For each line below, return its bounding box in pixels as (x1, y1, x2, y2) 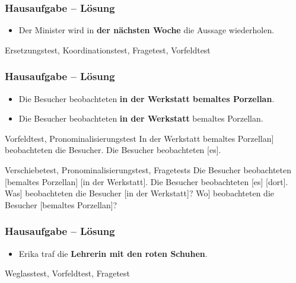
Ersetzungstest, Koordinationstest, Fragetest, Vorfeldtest (5, 43, 211, 56)
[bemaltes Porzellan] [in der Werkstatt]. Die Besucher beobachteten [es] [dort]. (5, 175, 288, 187)
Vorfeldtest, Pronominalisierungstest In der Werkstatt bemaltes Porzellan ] (5, 132, 274, 144)
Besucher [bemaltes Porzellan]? (5, 198, 117, 211)
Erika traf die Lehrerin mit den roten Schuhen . (18, 247, 208, 259)
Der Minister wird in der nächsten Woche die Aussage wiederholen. (18, 24, 275, 36)
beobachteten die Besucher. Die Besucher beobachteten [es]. (5, 144, 221, 156)
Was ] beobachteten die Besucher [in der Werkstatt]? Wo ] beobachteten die (5, 187, 275, 199)
